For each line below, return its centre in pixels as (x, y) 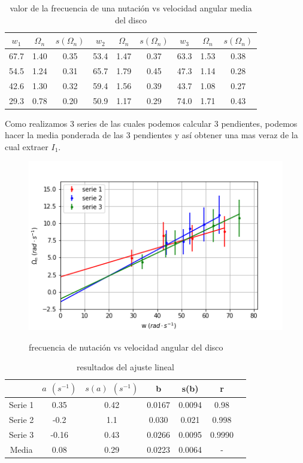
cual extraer (27, 146)
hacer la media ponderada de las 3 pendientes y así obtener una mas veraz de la (151, 135)
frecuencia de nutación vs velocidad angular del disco (126, 347)
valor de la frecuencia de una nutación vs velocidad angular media (131, 8)
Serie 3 (22, 434)
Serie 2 (22, 419)
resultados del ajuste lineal (125, 367)
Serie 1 (22, 405)
